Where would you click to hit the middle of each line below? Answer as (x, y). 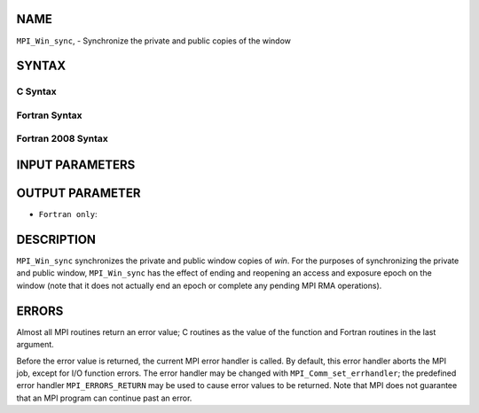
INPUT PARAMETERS (76, 165)
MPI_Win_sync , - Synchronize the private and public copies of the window (154, 41)
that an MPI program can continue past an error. (104, 398)
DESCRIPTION (56, 239)
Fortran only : (68, 214)
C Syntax (36, 91)
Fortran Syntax (49, 115)
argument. (35, 345)
